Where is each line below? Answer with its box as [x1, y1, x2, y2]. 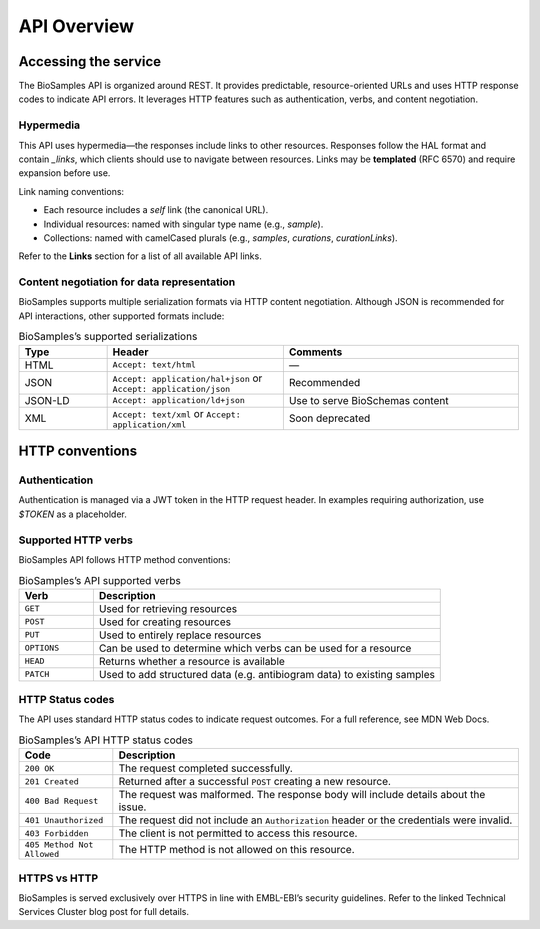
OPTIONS [24, 643, 60, 654]
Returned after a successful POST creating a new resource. [118, 775, 392, 789]
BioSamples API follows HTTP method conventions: [18, 553, 231, 565]
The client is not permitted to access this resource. [118, 826, 358, 840]
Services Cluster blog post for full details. [18, 906, 190, 918]
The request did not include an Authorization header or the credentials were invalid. [118, 813, 513, 827]
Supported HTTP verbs [18, 533, 134, 547]
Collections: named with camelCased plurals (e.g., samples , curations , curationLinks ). [43, 231, 399, 244]
